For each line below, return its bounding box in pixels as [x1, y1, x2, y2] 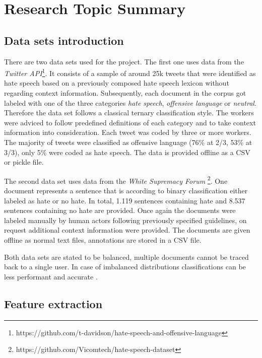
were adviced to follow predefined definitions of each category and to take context [4, 117, 256, 127]
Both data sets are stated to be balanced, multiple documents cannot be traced [4, 251, 249, 262]
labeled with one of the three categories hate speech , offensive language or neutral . [4, 97, 256, 108]
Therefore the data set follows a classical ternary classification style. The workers [4, 107, 254, 118]
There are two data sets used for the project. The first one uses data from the [4, 56, 244, 66]
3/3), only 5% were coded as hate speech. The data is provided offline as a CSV [4, 147, 250, 157]
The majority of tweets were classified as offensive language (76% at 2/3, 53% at [4, 136, 252, 147]
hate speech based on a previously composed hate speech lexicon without [4, 78, 229, 88]
